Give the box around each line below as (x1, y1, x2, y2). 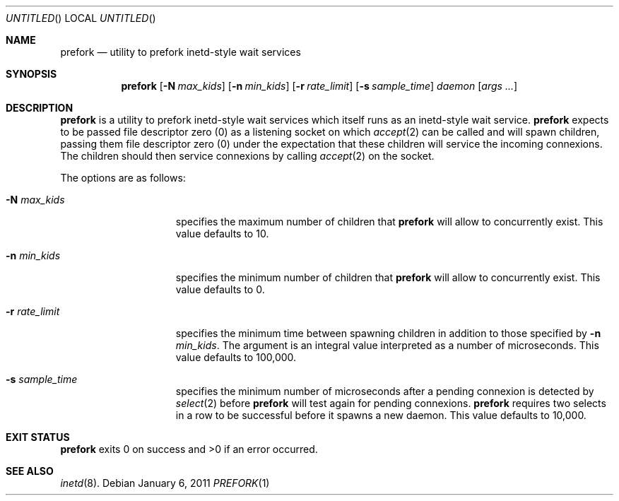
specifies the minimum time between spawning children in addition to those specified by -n (175, 327, 601, 339)
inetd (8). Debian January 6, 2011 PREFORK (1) (60, 477, 270, 489)
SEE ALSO (6, 465, 54, 477)
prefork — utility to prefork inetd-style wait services (60, 46, 301, 58)
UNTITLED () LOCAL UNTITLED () (6, 12, 156, 24)
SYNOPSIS (6, 68, 57, 80)
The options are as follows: (60, 172, 186, 184)
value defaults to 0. (175, 283, 265, 295)
